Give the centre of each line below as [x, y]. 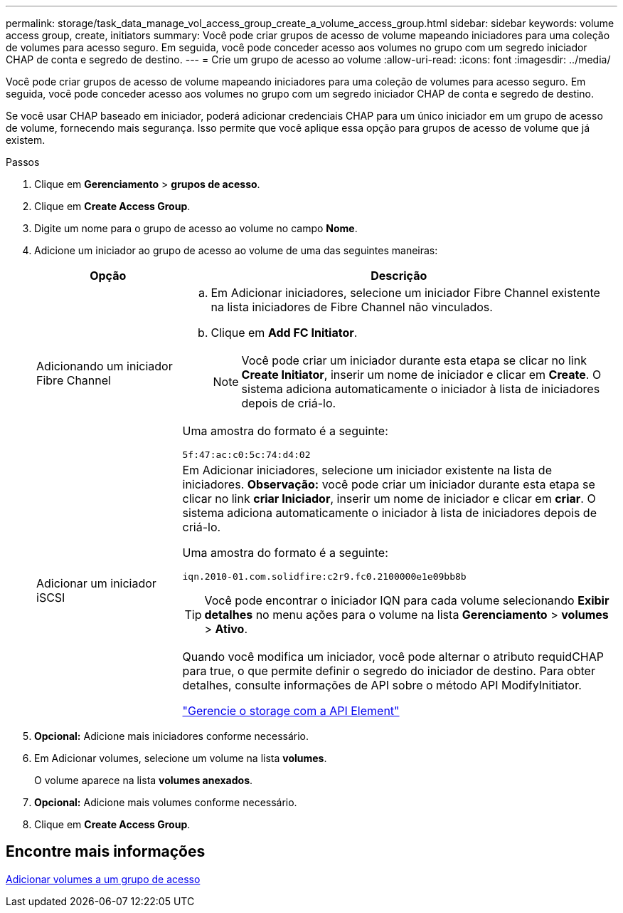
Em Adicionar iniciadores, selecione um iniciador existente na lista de [367, 470]
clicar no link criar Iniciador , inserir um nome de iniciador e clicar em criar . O [389, 499]
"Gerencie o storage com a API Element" [291, 711]
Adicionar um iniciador [96, 583]
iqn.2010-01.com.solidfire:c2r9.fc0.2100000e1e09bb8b [324, 577]
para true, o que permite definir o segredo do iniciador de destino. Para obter [389, 671]
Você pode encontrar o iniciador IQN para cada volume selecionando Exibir [407, 600]
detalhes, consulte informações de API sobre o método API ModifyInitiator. [382, 685]
